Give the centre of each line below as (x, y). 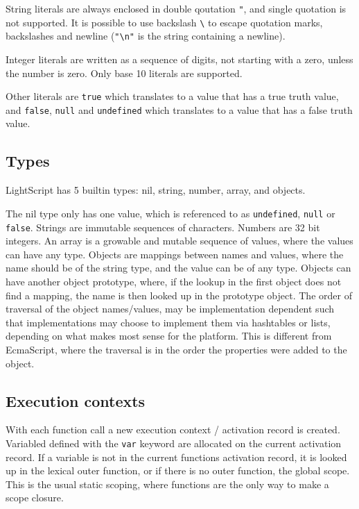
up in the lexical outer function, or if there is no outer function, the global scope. (178, 470)
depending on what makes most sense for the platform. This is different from (169, 336)
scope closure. (35, 498)
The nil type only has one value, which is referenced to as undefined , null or (170, 213)
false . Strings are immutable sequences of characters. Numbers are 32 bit (163, 227)
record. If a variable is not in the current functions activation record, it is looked (176, 457)
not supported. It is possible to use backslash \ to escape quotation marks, (164, 22)
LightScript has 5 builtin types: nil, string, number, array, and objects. (156, 190)
